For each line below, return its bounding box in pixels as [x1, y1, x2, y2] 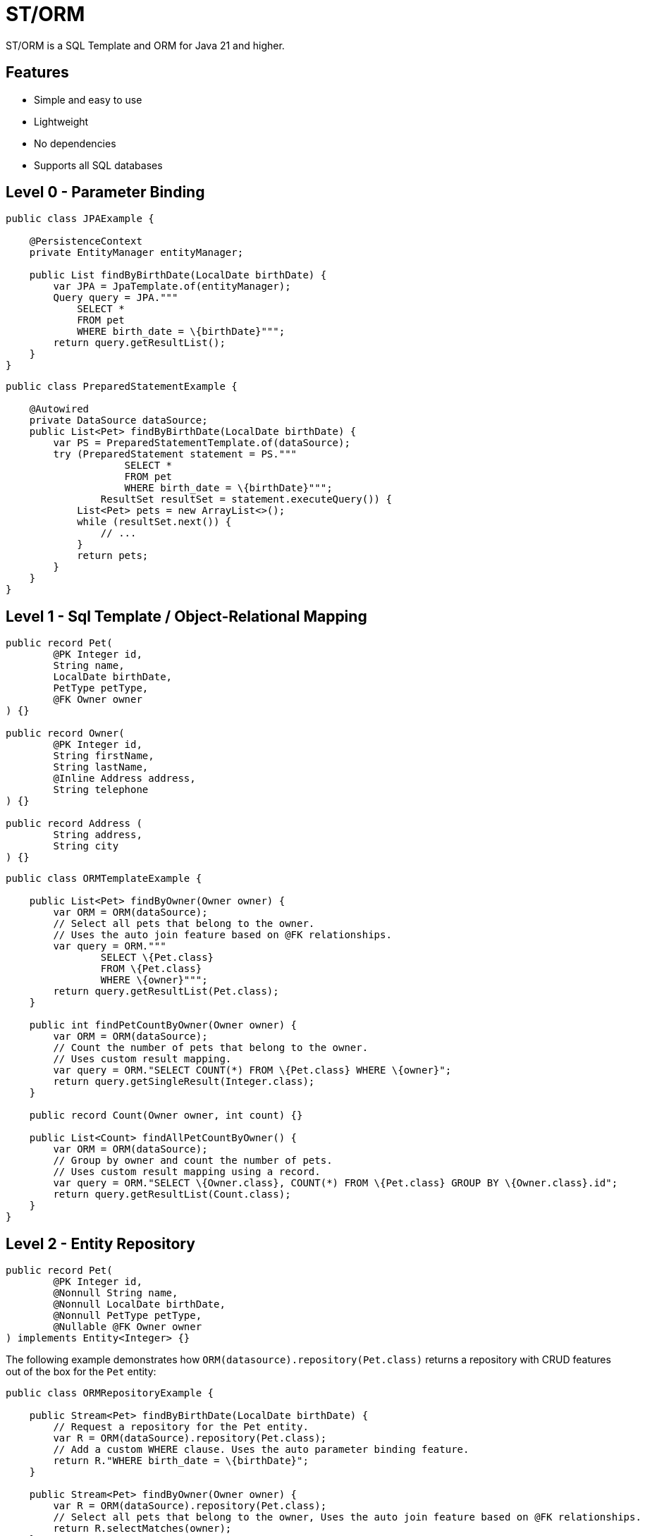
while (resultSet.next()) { [77, 516, 232, 528]
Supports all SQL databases [34, 159, 163, 171]
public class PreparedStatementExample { [6, 381, 238, 393]
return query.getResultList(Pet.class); [53, 985, 279, 997]
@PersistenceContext [29, 235, 142, 247]
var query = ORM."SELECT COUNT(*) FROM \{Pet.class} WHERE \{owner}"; [53, 1064, 452, 1076]
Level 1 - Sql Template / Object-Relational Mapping [6, 607, 367, 625]
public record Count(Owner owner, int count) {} [29, 1110, 303, 1122]
